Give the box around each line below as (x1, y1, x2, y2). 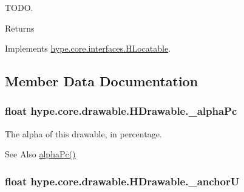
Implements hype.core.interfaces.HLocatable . (5, 42, 171, 55)
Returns (5, 21, 35, 34)
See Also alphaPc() (5, 148, 76, 160)
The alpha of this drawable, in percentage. (5, 127, 162, 140)
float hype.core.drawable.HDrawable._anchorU (5, 173, 240, 188)
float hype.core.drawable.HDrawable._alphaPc (5, 103, 237, 118)
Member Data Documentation (5, 72, 198, 91)
